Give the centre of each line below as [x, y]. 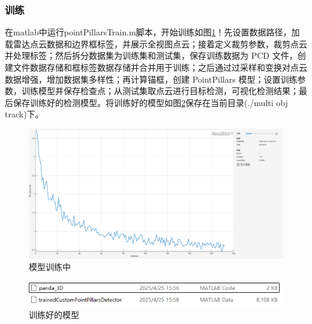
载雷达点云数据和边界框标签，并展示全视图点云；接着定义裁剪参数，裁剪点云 [156, 43]
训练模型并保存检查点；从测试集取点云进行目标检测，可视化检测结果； [160, 91]
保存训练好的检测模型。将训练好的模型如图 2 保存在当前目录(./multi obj [150, 102]
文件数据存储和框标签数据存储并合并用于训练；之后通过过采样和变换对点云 [160, 67]
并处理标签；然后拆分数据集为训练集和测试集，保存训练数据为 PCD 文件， [151, 55]
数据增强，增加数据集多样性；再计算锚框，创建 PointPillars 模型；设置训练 [151, 79]
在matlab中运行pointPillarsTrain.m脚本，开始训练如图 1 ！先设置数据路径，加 [152, 32]
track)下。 [24, 114]
